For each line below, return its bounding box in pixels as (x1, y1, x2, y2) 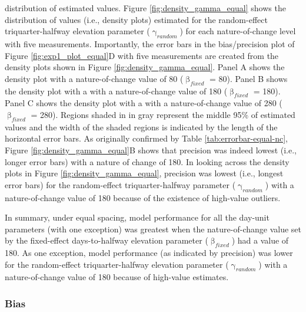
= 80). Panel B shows (209, 72, 288, 84)
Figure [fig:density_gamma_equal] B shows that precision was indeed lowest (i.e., (5, 143, 297, 156)
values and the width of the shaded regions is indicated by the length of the (5, 120, 278, 133)
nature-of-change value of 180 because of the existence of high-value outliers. (5, 191, 281, 203)
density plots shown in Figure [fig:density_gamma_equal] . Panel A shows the (5, 61, 285, 73)
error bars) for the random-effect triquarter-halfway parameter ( (5, 178, 236, 191)
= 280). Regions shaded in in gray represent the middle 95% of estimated (31, 108, 295, 120)
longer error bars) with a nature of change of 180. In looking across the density (5, 155, 290, 168)
